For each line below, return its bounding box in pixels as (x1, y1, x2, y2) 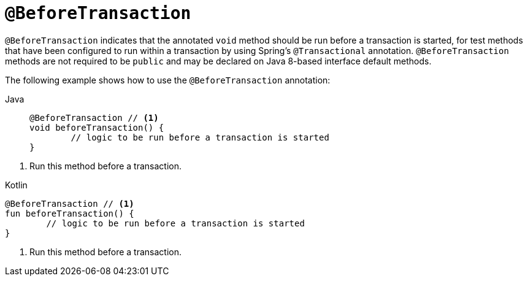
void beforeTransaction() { (29, 122, 164, 133)
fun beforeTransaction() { (5, 208, 134, 218)
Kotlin (5, 179, 28, 190)
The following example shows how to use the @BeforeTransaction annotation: (5, 74, 331, 85)
